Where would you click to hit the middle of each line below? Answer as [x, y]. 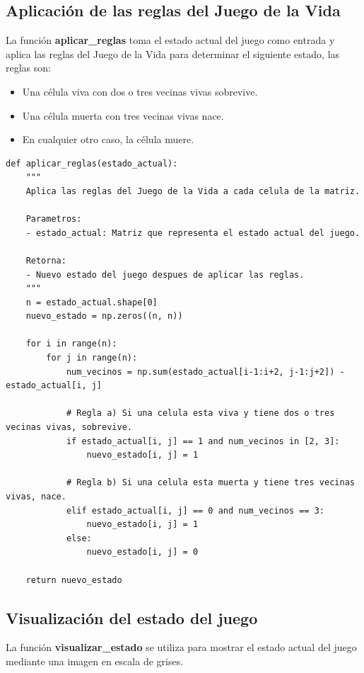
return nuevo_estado [74, 580]
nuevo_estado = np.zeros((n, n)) [104, 316]
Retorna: [46, 260]
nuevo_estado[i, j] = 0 [142, 552]
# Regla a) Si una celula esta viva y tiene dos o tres [200, 413]
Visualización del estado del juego [132, 617]
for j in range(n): [92, 358]
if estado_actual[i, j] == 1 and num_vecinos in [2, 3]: [203, 441]
